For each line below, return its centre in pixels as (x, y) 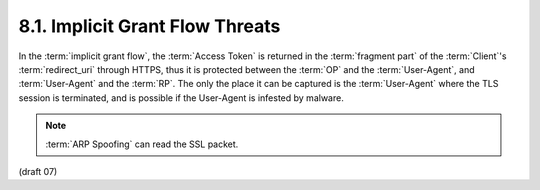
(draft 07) (38, 171)
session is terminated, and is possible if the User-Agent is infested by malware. (181, 97)
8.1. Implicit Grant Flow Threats (149, 26)
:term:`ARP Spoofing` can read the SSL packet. (142, 144)
